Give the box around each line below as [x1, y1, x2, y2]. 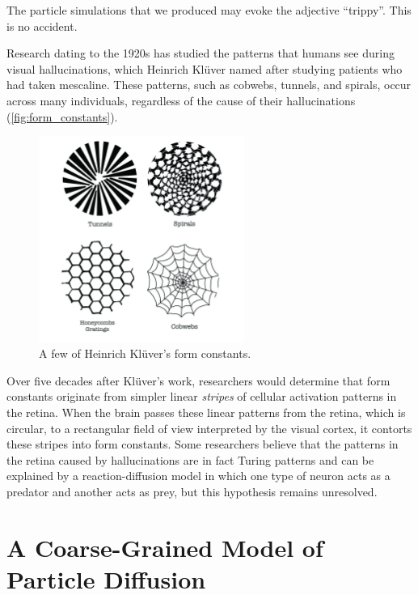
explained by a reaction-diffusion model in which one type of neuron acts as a [6, 467, 391, 484]
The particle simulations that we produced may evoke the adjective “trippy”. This [6, 2, 412, 18]
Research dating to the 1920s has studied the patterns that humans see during [6, 45, 395, 62]
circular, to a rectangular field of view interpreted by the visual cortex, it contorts [6, 419, 412, 436]
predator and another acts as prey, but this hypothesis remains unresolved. [6, 482, 378, 499]
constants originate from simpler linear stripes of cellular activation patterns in [6, 388, 397, 405]
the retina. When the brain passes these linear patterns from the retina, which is [6, 403, 406, 420]
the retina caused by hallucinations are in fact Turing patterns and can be [6, 451, 374, 468]
